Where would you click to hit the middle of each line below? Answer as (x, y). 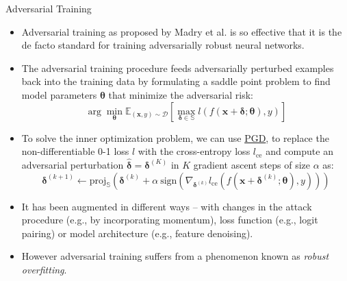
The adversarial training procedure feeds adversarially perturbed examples (178, 68)
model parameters (59, 94)
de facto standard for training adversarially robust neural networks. (163, 45)
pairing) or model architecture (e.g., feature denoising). (137, 233)
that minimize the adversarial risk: (181, 94)
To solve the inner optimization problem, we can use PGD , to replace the (175, 137)
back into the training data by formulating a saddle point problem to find (176, 81)
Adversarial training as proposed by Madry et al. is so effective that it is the (182, 31)
